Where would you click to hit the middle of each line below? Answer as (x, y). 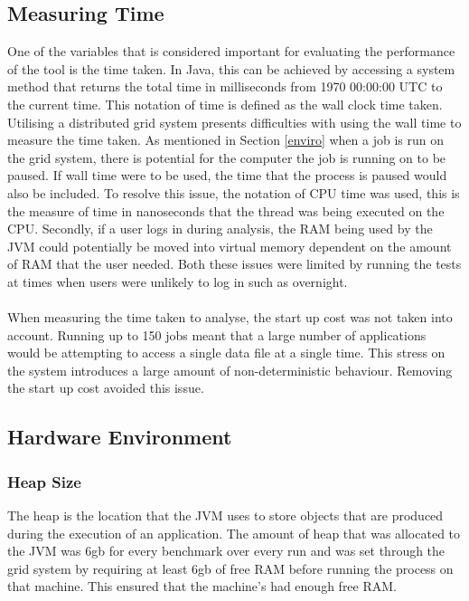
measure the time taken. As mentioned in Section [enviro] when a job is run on (225, 140)
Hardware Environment (120, 437)
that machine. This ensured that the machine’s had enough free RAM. (202, 586)
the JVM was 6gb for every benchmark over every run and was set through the (226, 551)
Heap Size (44, 481)
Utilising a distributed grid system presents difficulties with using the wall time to (234, 122)
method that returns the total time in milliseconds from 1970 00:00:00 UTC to (225, 86)
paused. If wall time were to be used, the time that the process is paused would (227, 175)
